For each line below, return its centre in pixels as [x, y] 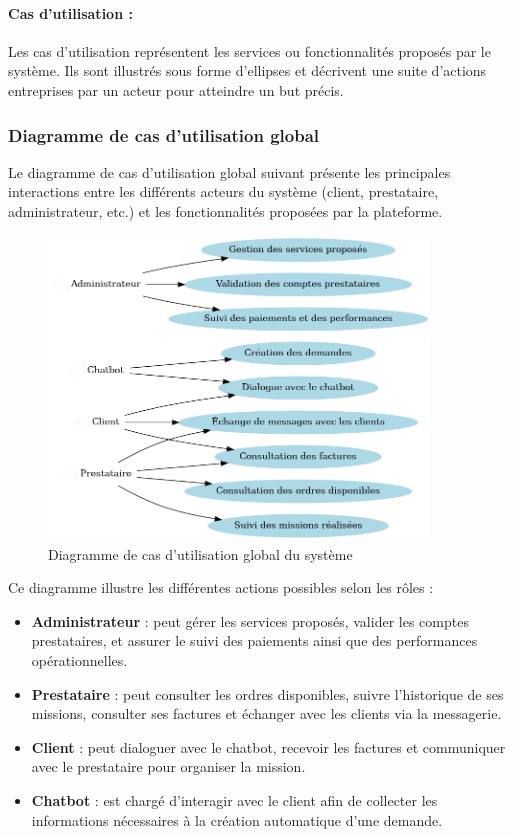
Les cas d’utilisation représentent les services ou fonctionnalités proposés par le [249, 50]
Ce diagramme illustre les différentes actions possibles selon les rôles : [221, 587]
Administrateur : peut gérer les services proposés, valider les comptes [250, 620]
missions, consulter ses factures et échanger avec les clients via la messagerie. [266, 713]
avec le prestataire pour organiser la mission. [168, 766]
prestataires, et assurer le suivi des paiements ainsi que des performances [254, 640]
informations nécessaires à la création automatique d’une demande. [237, 819]
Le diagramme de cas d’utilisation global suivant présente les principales [229, 171]
